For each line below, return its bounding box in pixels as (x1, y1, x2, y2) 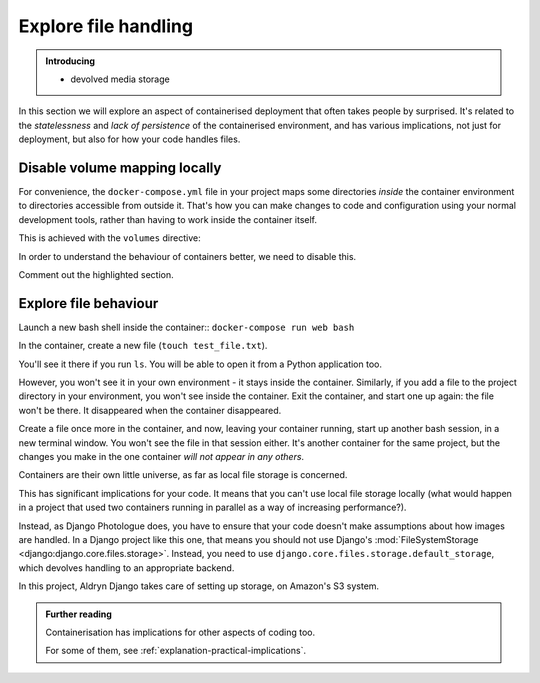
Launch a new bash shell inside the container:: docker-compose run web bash (18, 321, 355, 333)
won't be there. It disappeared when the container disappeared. (18, 404, 282, 416)
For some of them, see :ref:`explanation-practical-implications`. (45, 645, 307, 657)
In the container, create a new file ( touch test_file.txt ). (18, 340, 268, 352)
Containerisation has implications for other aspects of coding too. (45, 626, 315, 638)
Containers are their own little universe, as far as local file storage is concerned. (18, 469, 348, 481)
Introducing (45, 55, 95, 67)
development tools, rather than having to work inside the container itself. (18, 213, 318, 225)
